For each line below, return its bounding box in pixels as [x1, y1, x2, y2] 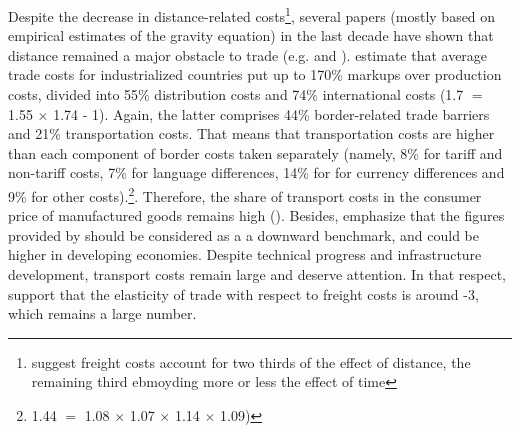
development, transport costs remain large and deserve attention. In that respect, [8, 264, 506, 285]
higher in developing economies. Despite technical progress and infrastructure [8, 244, 482, 265]
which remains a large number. [8, 303, 197, 324]
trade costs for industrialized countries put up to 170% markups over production [8, 64, 502, 85]
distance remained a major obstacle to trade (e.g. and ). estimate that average [8, 44, 488, 65]
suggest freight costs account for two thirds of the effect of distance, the [31, 351, 471, 372]
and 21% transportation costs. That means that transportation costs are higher [8, 123, 495, 144]
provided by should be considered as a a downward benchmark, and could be [8, 224, 479, 245]
